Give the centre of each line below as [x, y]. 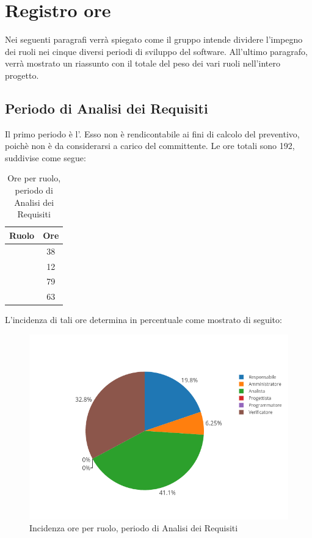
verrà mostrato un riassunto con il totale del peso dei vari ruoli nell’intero [143, 63]
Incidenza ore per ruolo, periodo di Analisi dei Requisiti [134, 528]
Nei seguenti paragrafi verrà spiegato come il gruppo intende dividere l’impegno [154, 39]
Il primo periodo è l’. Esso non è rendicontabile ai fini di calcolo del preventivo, [152, 133]
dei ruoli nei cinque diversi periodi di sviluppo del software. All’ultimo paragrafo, [156, 51]
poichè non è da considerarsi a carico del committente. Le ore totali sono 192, [150, 146]
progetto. [22, 75]
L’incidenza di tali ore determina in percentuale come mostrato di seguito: [143, 320]
